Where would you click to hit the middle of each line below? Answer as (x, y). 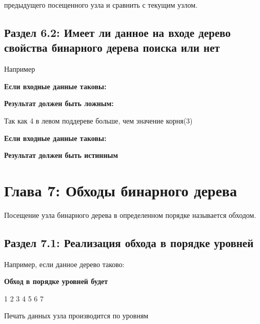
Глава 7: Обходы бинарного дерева (121, 190)
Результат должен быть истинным (61, 155)
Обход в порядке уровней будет (56, 281)
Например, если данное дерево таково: (64, 264)
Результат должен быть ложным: (59, 103)
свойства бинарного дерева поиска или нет (112, 47)
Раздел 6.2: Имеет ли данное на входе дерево (117, 32)
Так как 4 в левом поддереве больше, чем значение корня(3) (98, 120)
